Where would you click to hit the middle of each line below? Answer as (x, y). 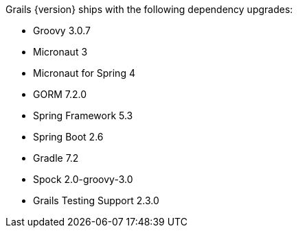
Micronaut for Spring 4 (84, 73)
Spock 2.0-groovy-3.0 (83, 179)
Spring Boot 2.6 (68, 137)
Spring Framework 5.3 (83, 115)
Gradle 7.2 (56, 158)
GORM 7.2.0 (60, 94)
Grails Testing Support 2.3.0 (96, 200)
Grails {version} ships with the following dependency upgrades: (149, 9)
